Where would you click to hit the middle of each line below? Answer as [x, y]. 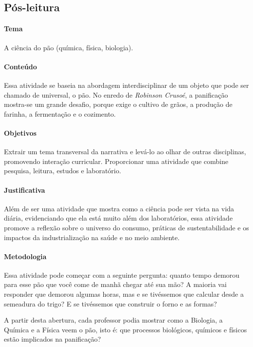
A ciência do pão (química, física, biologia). [68, 47]
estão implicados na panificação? [52, 339]
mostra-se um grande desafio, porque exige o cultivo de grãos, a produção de [118, 104]
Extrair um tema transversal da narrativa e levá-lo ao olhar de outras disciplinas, [125, 152]
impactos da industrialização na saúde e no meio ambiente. [92, 237]
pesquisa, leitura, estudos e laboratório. [63, 171]
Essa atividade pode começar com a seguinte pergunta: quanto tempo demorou [122, 275]
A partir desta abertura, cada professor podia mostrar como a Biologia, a [113, 320]
